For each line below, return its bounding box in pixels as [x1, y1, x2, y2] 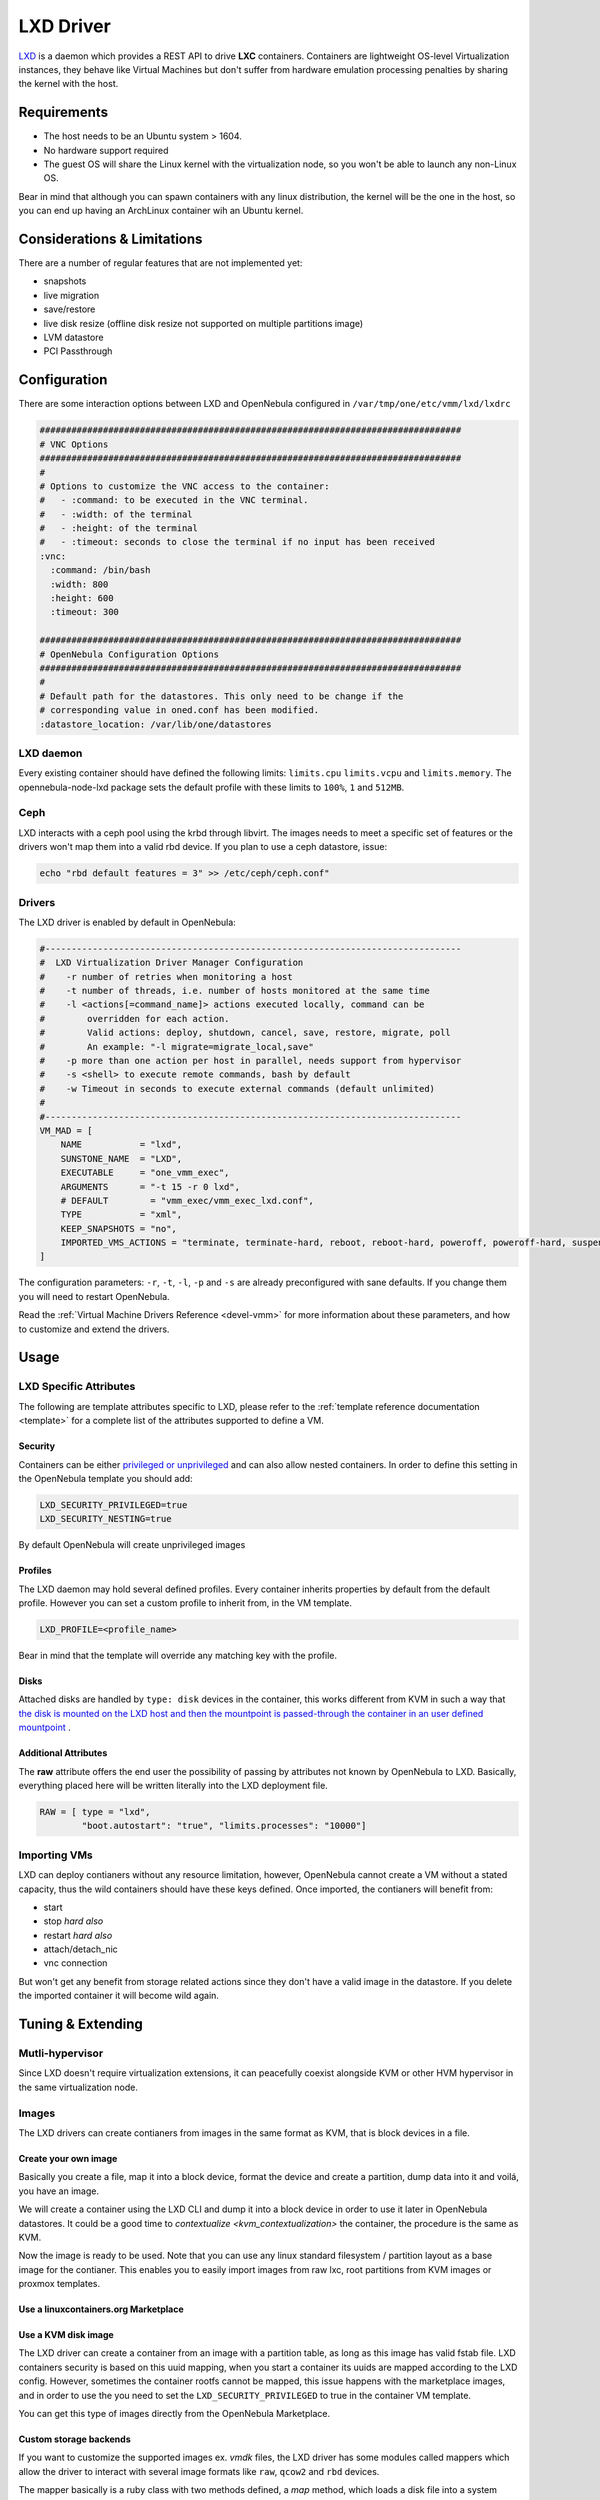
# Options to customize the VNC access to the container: [39, 480, 330, 492]
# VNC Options [39, 438, 109, 450]
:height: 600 [50, 593, 114, 604]
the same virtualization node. [18, 2081, 139, 2093]
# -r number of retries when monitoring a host [39, 971, 294, 982]
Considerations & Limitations [18, 231, 203, 247]
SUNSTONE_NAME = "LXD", [60, 1153, 183, 1164]
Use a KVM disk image [18, 2329, 114, 2341]
